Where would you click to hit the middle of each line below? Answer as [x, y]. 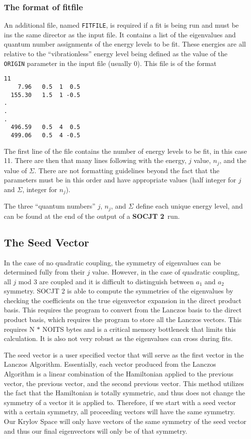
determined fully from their [44, 272]
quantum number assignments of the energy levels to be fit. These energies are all [125, 44]
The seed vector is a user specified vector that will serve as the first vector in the [124, 354]
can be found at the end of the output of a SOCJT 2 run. [92, 216]
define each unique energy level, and [189, 206]
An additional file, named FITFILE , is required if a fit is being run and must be [121, 25]
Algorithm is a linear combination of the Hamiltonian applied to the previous [119, 374]
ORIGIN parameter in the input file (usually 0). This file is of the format [110, 63]
